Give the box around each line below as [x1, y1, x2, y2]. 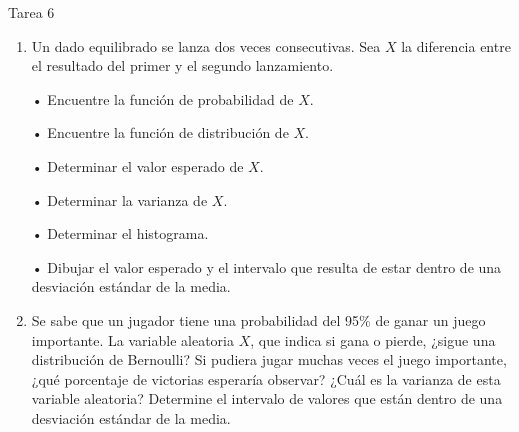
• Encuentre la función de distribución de [31, 122, 289, 143]
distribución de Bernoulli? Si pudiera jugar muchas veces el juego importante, [31, 349, 507, 370]
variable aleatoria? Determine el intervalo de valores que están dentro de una [31, 388, 503, 409]
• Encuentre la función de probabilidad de [31, 88, 294, 109]
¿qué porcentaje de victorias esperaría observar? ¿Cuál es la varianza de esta [31, 368, 501, 389]
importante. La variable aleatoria [31, 329, 234, 350]
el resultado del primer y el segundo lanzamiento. [31, 55, 334, 76]
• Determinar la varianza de [31, 189, 208, 210]
